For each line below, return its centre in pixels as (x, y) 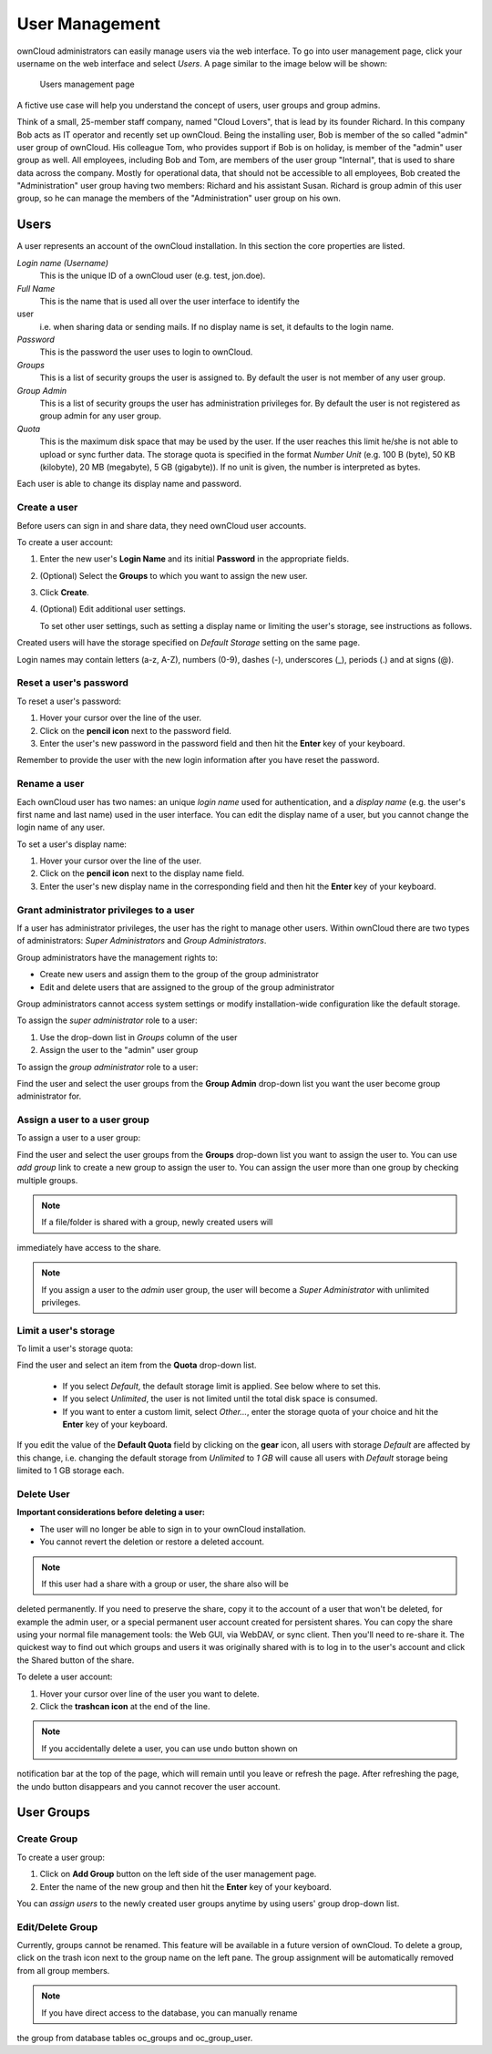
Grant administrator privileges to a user (106, 910)
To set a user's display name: (72, 844)
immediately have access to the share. (89, 1247)
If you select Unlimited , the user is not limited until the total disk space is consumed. (220, 1399)
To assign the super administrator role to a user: (107, 1020)
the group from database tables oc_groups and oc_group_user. (135, 2039)
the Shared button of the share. (76, 1660)
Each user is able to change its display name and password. (129, 484)
